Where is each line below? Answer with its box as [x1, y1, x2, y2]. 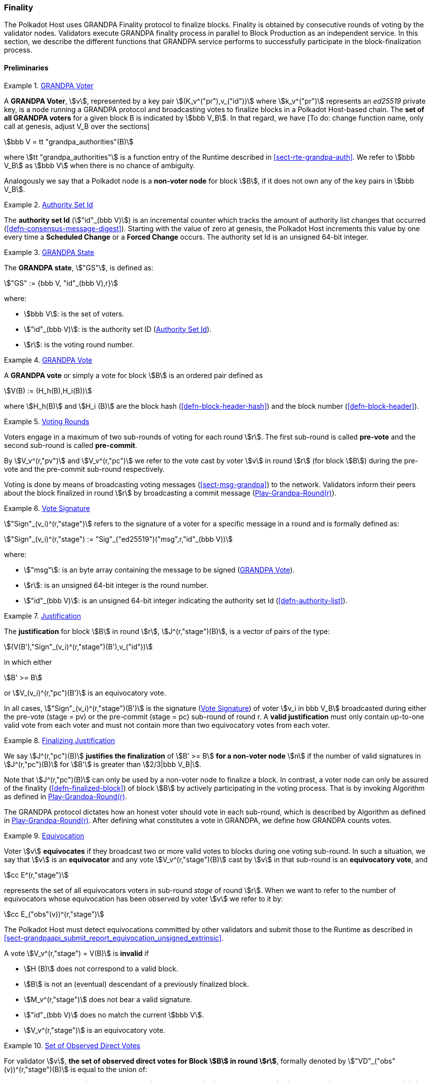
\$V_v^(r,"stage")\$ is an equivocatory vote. [24, 1025, 166, 1034]
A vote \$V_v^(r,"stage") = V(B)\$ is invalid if [4, 949, 149, 957]
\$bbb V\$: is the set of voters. [24, 309, 124, 318]
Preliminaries [4, 63, 49, 72]
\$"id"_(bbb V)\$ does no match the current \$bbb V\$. [24, 1010, 204, 1019]
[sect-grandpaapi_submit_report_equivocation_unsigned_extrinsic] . [4, 933, 224, 942]
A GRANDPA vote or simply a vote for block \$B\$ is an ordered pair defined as [4, 371, 263, 380]
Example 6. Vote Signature [4, 504, 90, 512]
